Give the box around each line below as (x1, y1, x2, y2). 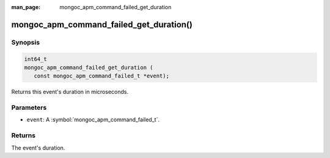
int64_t (24, 56, 47, 62)
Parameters (11, 104, 47, 112)
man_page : (11, 4, 41, 10)
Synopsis (11, 38, 40, 46)
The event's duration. (11, 144, 65, 151)
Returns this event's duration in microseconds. (11, 88, 128, 96)
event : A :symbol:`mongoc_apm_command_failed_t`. (26, 116, 160, 123)
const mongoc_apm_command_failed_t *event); (34, 73, 169, 79)
